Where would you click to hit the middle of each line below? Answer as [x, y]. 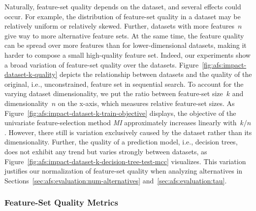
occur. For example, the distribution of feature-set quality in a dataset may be [123, 16]
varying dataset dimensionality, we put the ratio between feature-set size [114, 93]
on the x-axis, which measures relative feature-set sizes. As [146, 103]
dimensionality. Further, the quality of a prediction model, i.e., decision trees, [121, 142]
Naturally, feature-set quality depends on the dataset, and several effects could [123, 6]
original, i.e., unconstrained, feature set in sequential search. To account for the [124, 84]
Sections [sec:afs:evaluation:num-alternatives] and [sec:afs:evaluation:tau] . [116, 180]
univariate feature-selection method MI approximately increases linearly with [121, 123]
